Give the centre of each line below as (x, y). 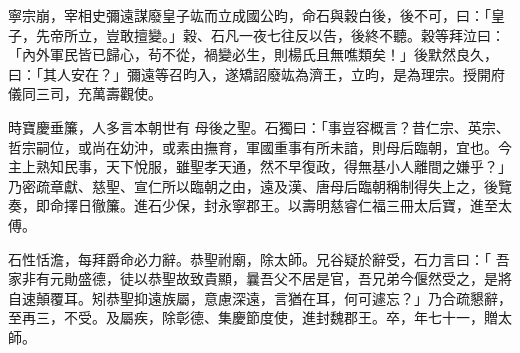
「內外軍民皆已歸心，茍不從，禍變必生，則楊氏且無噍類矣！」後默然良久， (253, 54)
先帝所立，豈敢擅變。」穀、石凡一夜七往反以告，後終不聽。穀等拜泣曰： (270, 34)
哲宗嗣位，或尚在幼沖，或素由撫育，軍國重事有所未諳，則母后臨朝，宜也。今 (260, 146)
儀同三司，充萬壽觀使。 (85, 93)
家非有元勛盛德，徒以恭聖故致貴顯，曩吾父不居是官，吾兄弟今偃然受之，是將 (260, 278)
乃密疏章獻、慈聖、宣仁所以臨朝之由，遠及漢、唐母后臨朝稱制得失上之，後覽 (260, 185)
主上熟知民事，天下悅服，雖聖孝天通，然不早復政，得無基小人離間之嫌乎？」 (260, 166)
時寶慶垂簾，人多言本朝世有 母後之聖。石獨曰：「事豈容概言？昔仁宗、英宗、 (259, 126)
